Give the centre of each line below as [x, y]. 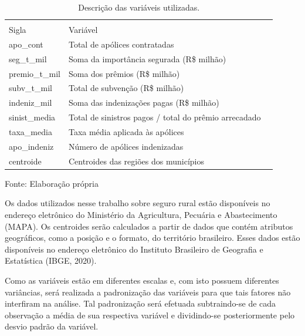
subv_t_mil [30, 88]
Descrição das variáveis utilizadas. [139, 7]
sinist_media [32, 117]
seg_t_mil [28, 58]
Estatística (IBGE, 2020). [51, 261]
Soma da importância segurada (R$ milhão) [147, 58]
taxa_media [30, 132]
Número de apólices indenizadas [126, 146]
